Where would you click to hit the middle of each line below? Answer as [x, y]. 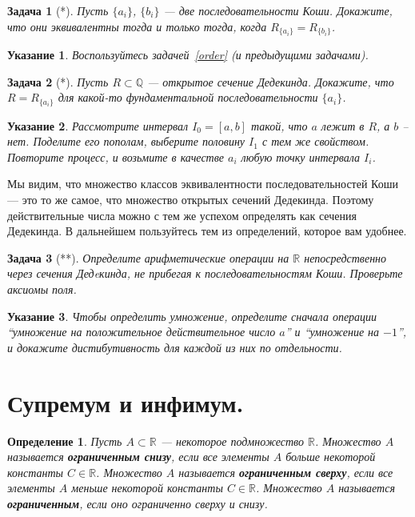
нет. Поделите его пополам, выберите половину [126, 141]
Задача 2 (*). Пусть [58, 81]
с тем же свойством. [315, 141]
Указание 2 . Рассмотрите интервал [98, 125]
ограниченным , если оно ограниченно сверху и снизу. [138, 503]
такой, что [279, 125]
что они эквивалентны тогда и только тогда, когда [137, 26]
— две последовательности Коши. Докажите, [278, 10]
